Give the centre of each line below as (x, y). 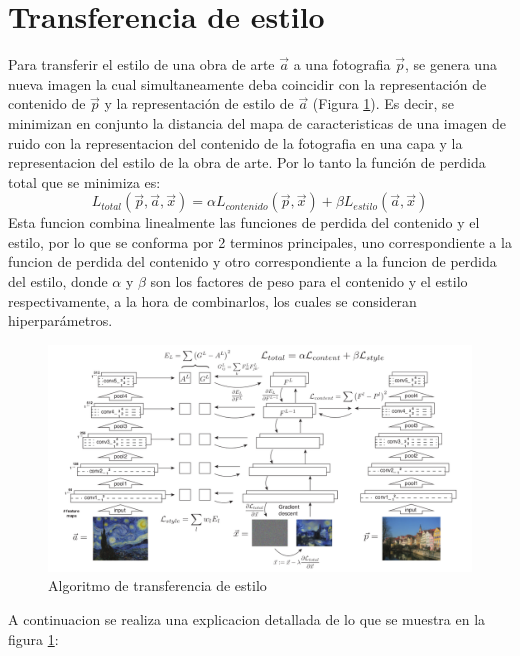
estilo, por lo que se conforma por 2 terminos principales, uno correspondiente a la (260, 241)
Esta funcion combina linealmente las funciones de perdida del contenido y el (244, 222)
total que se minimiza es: (84, 181)
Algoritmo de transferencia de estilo (157, 585)
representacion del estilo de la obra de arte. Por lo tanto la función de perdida (247, 162)
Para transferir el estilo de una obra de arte (141, 64)
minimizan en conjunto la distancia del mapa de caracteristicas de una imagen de (257, 122)
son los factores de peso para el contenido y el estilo (309, 281)
